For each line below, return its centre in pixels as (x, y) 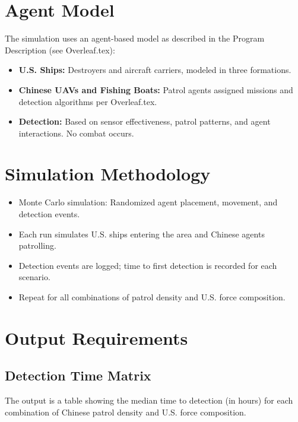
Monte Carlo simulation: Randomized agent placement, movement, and (148, 202)
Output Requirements (96, 337)
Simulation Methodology (108, 174)
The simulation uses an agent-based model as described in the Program (135, 38)
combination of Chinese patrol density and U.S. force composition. (126, 412)
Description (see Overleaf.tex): (60, 50)
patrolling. (37, 245)
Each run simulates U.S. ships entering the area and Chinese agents (142, 234)
